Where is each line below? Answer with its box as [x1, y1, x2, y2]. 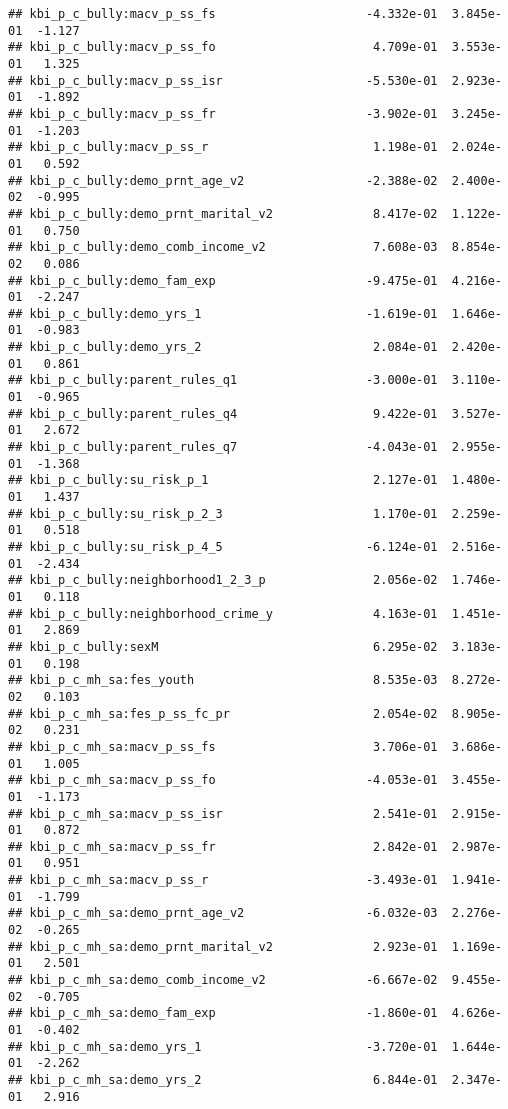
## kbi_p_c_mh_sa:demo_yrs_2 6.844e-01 [8, 1073, 438, 1087]
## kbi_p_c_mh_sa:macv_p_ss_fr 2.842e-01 [8, 839, 438, 854]
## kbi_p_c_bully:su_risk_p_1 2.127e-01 [8, 473, 438, 488]
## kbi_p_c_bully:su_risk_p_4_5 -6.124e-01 [8, 540, 438, 554]
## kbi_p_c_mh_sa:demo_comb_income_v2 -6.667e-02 [8, 973, 438, 988]
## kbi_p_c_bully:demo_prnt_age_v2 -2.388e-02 [8, 173, 438, 188]
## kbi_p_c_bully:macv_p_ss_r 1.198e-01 [8, 140, 438, 155]
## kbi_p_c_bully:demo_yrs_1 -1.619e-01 [8, 306, 438, 321]
